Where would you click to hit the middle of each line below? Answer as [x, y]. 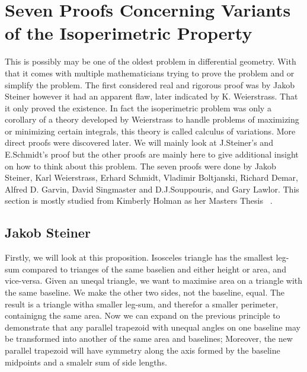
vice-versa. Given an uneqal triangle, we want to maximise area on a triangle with [154, 280]
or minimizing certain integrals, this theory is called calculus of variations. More [150, 131]
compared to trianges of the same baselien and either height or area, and [154, 269]
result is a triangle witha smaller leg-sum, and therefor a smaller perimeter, [142, 304]
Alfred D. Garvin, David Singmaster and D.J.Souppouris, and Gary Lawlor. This [152, 189]
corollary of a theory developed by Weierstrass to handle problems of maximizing [152, 119]
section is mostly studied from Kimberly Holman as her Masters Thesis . [139, 201]
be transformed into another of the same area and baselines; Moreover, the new [149, 339]
